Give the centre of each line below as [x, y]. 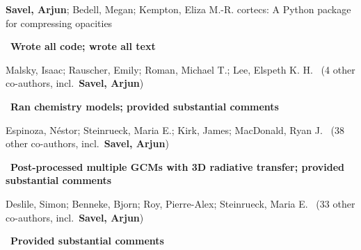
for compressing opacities [59, 23]
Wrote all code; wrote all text [83, 46]
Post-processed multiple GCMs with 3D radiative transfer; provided [177, 166]
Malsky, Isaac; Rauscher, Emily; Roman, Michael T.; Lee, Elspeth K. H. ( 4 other [180, 69]
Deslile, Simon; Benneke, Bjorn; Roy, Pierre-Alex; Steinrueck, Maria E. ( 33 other [180, 203]
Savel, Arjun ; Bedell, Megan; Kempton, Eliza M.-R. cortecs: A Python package [178, 9]
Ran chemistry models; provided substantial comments [145, 106]
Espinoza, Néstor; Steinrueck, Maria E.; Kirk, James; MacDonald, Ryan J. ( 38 [175, 130]
